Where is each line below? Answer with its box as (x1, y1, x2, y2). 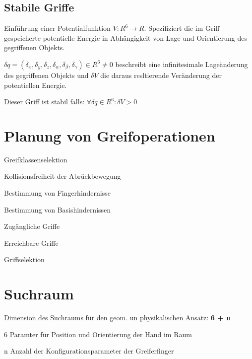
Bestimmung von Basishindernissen (4, 204, 111, 215)
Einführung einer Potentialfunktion (4, 23, 111, 33)
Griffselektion (4, 254, 45, 265)
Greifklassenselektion (4, 154, 67, 164)
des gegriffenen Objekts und (4, 70, 89, 80)
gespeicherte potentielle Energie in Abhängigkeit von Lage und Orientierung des (4, 32, 247, 43)
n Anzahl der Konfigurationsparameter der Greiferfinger (4, 346, 174, 356)
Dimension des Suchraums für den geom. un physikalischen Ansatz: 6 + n (4, 312, 231, 323)
